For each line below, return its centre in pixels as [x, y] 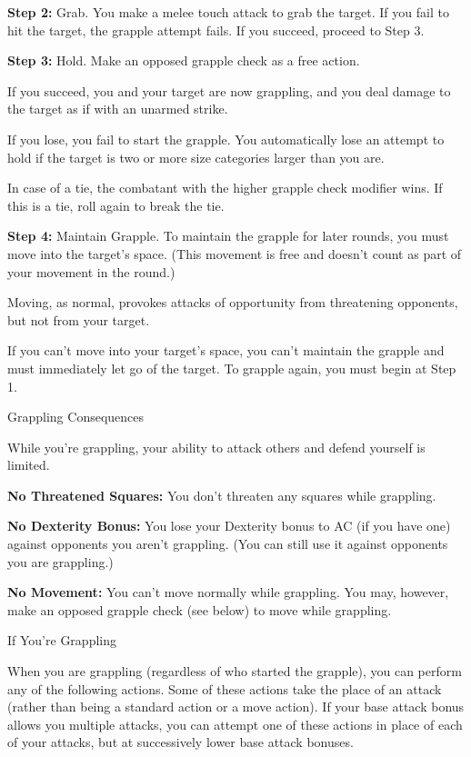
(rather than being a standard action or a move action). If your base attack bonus [236, 707]
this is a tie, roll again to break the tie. [116, 205]
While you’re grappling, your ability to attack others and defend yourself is [216, 447]
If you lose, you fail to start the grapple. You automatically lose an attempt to [226, 139]
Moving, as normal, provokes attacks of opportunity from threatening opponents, [233, 302]
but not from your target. [79, 319]
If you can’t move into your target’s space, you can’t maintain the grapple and [226, 350]
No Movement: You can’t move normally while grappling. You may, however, [228, 592]
